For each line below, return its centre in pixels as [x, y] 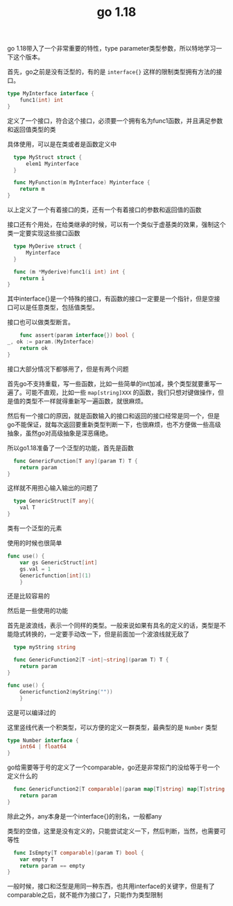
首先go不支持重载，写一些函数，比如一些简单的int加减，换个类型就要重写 [112, 383]
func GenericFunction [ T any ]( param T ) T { [76, 461]
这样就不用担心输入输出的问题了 [53, 488]
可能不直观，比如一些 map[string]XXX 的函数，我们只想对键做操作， [122, 392]
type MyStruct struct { [48, 157]
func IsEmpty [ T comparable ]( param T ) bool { [79, 853]
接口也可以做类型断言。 [41, 322]
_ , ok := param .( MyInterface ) [51, 342]
